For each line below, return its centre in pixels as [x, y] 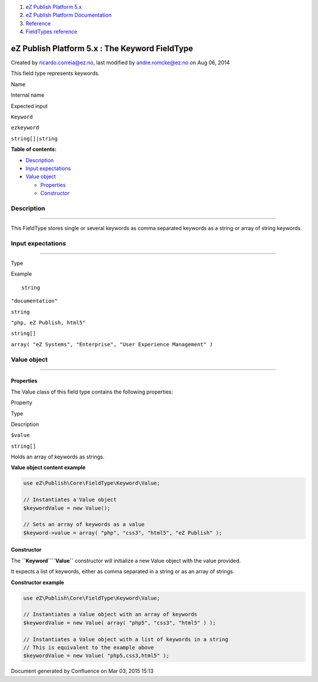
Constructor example [37, 582]
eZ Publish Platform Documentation [69, 15]
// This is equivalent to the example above [89, 647]
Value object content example [48, 468]
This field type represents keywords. [55, 73]
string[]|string [34, 138]
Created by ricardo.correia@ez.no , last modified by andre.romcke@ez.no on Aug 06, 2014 [120, 63]
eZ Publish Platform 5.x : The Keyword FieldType [102, 48]
